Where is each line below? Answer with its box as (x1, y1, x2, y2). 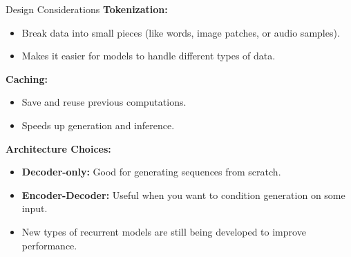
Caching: (6, 71, 48, 86)
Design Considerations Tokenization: (6, 2, 168, 16)
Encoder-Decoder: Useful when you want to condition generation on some (21, 187, 345, 202)
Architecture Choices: (6, 141, 111, 155)
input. (21, 201, 48, 216)
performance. (21, 238, 77, 252)
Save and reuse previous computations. (21, 95, 187, 109)
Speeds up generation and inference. (21, 117, 175, 132)
